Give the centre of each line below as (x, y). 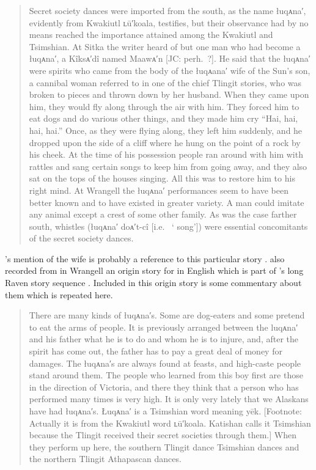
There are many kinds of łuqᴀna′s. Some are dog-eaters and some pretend (167, 315)
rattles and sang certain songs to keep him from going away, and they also (168, 166)
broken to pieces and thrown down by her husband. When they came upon (169, 94)
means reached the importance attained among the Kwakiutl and (151, 35)
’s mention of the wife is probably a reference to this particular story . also (145, 258)
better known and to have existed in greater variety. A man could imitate (167, 202)
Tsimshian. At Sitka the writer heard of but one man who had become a (165, 46)
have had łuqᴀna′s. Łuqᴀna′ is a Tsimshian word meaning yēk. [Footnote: (165, 411)
